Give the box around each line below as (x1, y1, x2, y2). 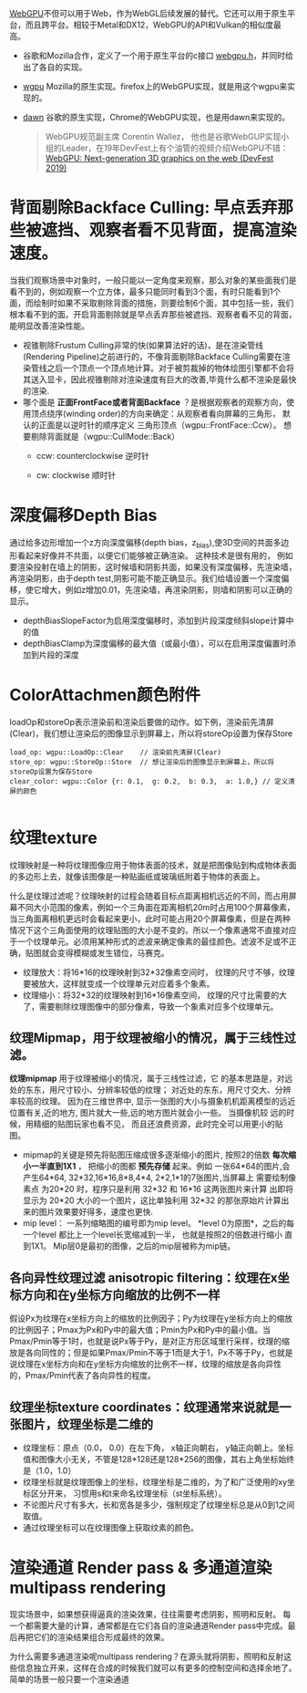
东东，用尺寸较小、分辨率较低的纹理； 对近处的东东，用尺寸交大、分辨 (25, 1085, 292, 1096)
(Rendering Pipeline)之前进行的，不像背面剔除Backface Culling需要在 (22, 350, 283, 362)
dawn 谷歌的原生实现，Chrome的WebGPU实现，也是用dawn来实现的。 (22, 112, 291, 122)
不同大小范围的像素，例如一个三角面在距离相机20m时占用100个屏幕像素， (16, 901, 295, 912)
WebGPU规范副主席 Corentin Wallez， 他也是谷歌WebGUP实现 (45, 131, 281, 141)
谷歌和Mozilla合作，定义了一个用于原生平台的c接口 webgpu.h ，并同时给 (22, 50, 294, 61)
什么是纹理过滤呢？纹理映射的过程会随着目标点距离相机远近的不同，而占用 (9, 890, 289, 901)
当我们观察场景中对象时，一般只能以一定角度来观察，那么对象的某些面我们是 (9, 275, 297, 286)
